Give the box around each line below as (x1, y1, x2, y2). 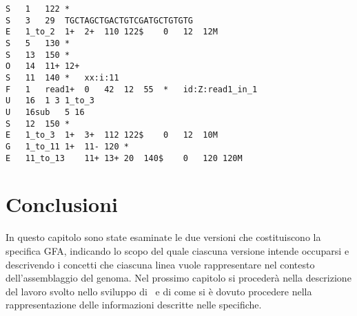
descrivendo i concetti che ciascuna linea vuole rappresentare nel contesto (6, 257, 315, 271)
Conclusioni (6, 190, 118, 218)
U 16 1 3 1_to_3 (6, 96, 94, 106)
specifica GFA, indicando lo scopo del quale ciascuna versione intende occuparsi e (6, 243, 349, 257)
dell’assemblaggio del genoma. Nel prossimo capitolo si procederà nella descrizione (6, 271, 351, 285)
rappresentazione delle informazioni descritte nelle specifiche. (6, 297, 262, 312)
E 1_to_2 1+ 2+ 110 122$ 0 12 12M (6, 27, 218, 37)
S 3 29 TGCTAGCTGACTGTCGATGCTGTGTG (6, 15, 194, 25)
